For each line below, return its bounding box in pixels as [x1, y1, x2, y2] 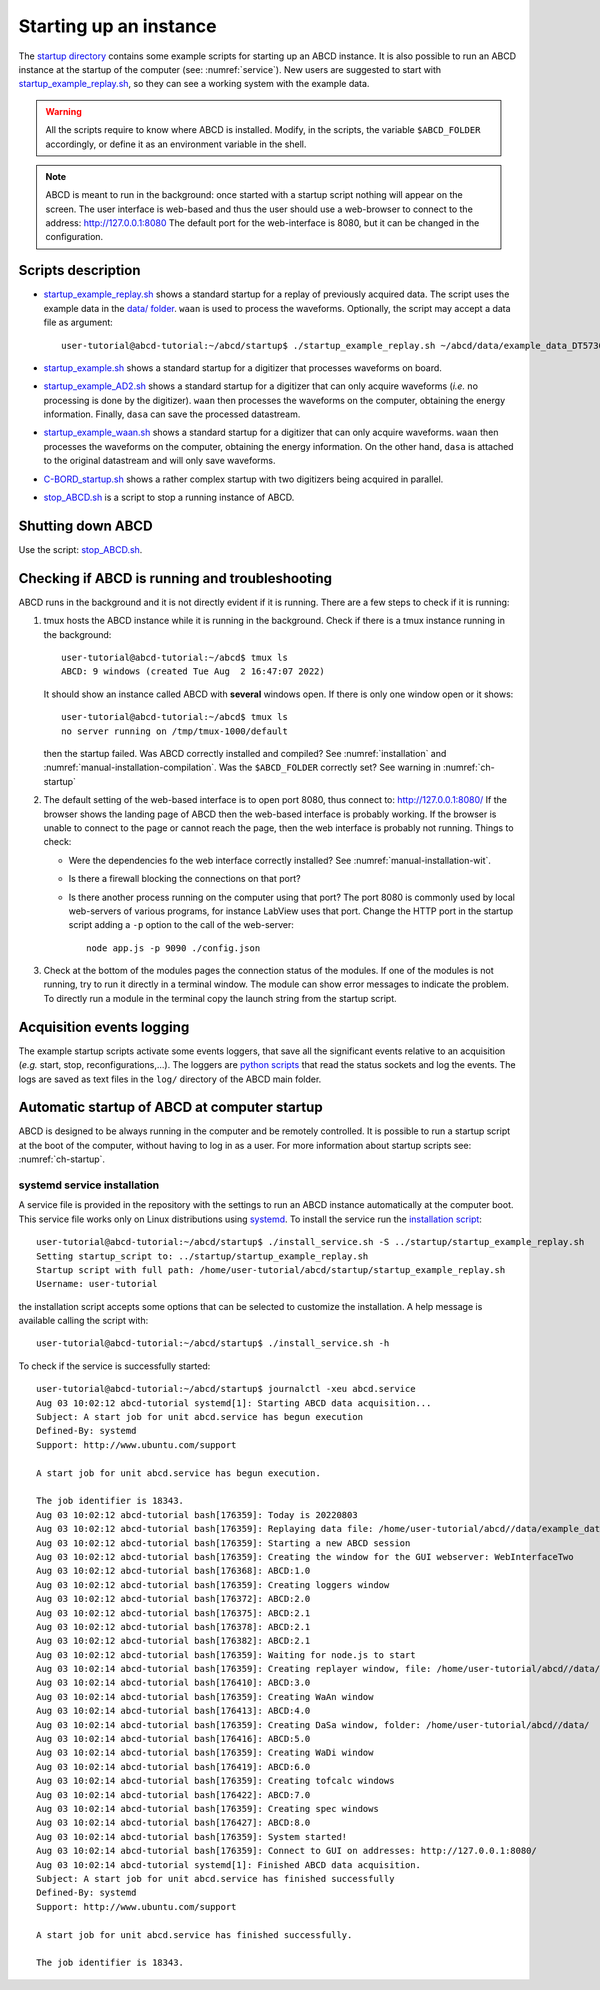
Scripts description [18, 262, 141, 279]
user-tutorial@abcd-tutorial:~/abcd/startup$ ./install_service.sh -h [36, 1338, 390, 1349]
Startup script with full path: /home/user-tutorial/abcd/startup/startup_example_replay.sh [36, 1264, 506, 1275]
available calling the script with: [18, 1315, 149, 1327]
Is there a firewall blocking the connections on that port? [68, 873, 301, 885]
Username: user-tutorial [36, 1278, 158, 1290]
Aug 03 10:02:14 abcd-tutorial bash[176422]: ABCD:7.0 [36, 1789, 311, 1800]
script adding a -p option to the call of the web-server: [68, 919, 295, 931]
